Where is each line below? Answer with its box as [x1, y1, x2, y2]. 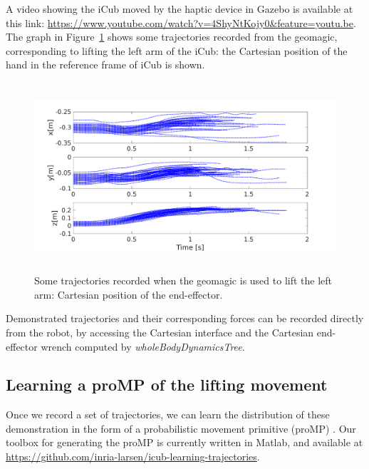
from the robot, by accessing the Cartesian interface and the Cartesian [6, 324, 314, 339]
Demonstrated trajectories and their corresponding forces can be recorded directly [6, 311, 364, 326]
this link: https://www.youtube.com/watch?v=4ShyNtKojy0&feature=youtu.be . [6, 15, 356, 30]
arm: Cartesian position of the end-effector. [34, 287, 223, 301]
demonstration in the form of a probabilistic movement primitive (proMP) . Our [6, 421, 356, 435]
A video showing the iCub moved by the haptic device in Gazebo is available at [6, 1, 353, 16]
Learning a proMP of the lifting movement [6, 373, 328, 396]
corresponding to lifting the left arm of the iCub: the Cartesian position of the [6, 43, 348, 58]
